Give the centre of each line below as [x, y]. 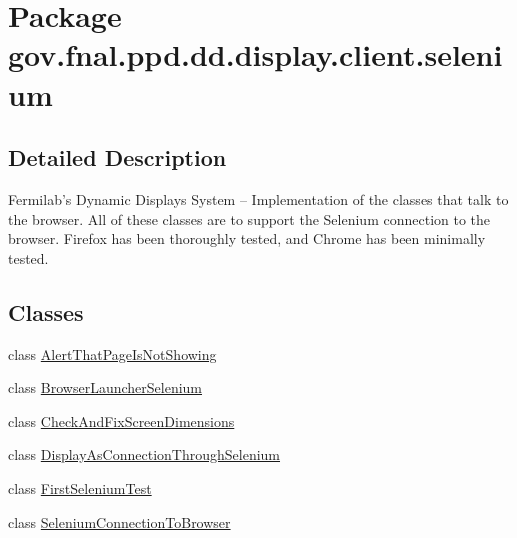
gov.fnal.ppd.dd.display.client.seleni [255, 54]
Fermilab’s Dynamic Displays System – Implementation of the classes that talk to [258, 198]
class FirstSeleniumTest [80, 487]
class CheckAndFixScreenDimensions [121, 420]
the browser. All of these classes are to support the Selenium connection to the [249, 218]
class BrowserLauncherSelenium [105, 387]
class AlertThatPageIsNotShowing [112, 353]
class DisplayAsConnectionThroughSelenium [144, 454]
